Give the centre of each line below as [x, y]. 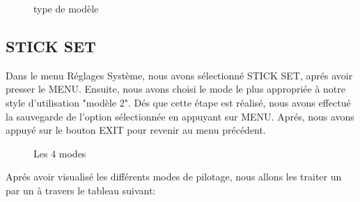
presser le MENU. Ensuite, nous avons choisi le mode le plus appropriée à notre [175, 89]
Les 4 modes [60, 153]
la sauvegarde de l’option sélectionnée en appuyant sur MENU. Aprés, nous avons [180, 116]
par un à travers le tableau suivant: [81, 190]
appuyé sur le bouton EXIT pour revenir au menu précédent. [136, 130]
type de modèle [66, 8]
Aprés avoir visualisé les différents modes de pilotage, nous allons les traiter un [174, 177]
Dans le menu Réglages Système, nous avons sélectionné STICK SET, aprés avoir [179, 75]
